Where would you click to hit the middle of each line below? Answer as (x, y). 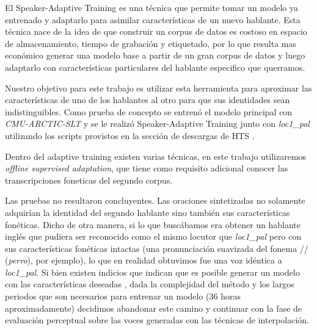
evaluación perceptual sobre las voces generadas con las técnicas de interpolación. (157, 320)
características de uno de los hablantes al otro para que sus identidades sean (148, 100)
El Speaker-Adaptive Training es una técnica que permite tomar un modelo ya (151, 7)
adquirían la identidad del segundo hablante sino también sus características (148, 212)
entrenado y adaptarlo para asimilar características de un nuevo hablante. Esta (153, 19)
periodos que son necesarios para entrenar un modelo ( (107, 296)
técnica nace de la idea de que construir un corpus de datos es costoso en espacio (156, 31)
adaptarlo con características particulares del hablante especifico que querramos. (155, 67)
